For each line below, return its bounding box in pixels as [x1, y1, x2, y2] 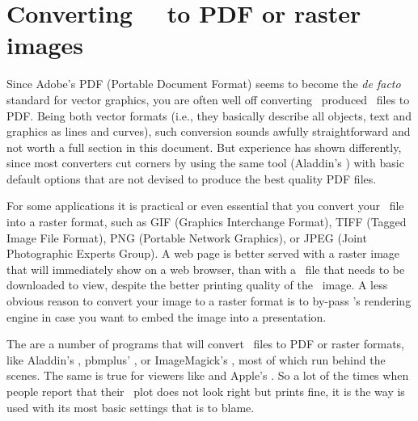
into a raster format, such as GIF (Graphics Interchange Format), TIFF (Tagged [6, 213, 407, 230]
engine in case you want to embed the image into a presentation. [6, 308, 327, 325]
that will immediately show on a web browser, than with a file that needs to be [6, 260, 405, 277]
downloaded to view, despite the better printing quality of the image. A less [6, 276, 388, 293]
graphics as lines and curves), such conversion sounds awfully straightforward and [6, 123, 411, 140]
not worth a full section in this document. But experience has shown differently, [6, 138, 402, 155]
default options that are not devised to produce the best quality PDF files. [6, 170, 377, 187]
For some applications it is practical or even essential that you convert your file [6, 197, 404, 214]
